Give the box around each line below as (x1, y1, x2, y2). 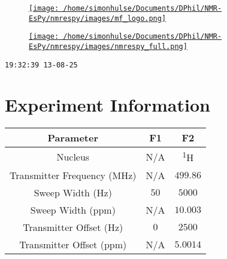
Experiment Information (5, 92, 210, 117)
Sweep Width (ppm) (30, 202, 116, 217)
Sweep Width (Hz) (34, 185, 112, 199)
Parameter (47, 131, 99, 145)
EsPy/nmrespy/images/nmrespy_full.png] (29, 42, 187, 51)
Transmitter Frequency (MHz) (10, 168, 137, 182)
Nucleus (56, 150, 90, 164)
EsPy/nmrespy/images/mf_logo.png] (29, 14, 167, 23)
